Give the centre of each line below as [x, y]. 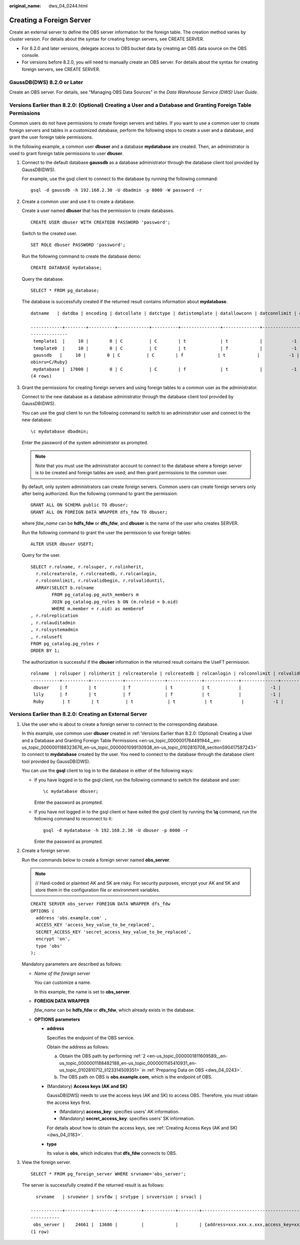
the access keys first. [69, 1102]
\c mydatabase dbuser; [71, 791]
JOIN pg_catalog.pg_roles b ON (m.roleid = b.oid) [115, 602]
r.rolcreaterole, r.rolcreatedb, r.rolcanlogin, [96, 574]
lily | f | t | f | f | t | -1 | [157, 695]
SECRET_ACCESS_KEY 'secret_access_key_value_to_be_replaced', [114, 932]
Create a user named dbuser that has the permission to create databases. [98, 211]
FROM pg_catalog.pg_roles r [65, 644]
